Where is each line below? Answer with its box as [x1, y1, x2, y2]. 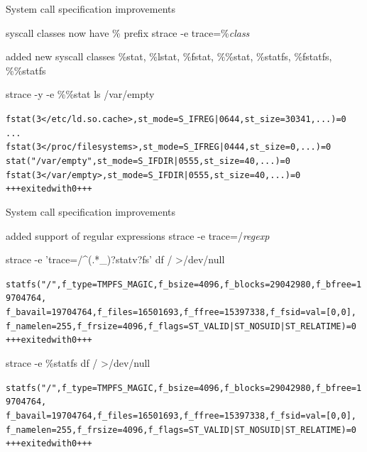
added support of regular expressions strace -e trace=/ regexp [6, 228, 270, 243]
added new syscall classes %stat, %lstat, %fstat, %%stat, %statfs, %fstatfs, [6, 49, 332, 64]
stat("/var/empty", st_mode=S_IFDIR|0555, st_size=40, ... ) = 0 [6, 155, 290, 166]
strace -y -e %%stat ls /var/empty [6, 87, 155, 101]
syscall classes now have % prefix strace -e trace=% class [6, 25, 250, 40]
